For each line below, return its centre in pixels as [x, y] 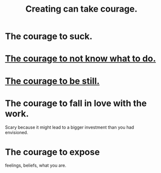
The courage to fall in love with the [76, 103]
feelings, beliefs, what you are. [36, 165]
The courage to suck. [49, 36]
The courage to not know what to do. [80, 59]
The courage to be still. [52, 81]
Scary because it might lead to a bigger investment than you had [70, 127]
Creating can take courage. [81, 9]
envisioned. [16, 132]
